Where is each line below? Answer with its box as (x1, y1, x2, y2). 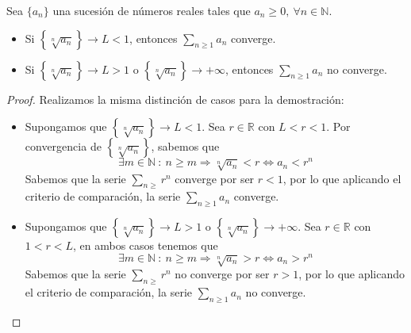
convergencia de (25, 138, 102, 155)
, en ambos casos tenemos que (72, 237, 218, 254)
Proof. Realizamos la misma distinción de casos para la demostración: (6, 90, 344, 107)
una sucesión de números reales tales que (52, 2, 251, 18)
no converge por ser (175, 266, 270, 282)
